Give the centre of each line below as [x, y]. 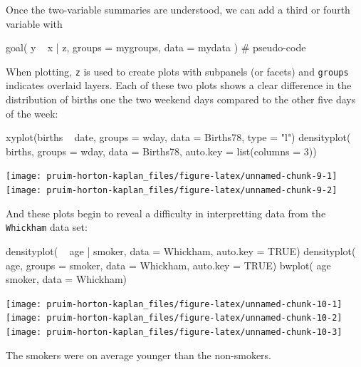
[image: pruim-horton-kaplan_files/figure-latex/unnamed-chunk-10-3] [174, 332]
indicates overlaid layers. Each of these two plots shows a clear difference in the [179, 85]
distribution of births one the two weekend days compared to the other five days [181, 99]
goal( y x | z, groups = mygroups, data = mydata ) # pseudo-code [156, 47]
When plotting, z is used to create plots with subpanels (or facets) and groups [177, 71]
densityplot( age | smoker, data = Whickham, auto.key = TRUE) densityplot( [181, 250]
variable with [34, 23]
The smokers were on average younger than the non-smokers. [139, 355]
